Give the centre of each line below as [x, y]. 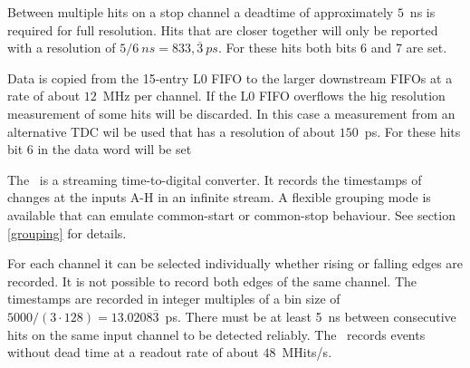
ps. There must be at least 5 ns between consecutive [311, 316]
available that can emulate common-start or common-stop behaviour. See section [231, 214]
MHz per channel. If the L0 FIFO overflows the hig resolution [274, 96]
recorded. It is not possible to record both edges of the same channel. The [212, 281]
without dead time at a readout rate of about [133, 352]
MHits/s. [307, 352]
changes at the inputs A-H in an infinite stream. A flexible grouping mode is [219, 197]
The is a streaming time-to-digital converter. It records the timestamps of [215, 179]
